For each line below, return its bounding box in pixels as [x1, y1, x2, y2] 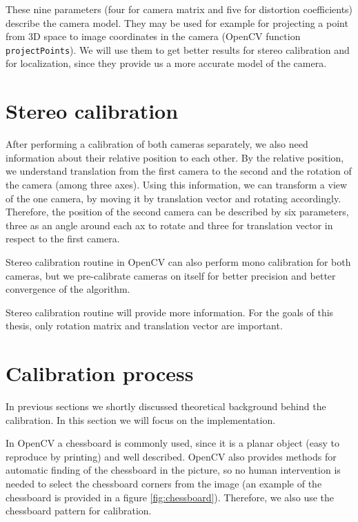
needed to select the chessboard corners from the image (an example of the [6, 476, 322, 490]
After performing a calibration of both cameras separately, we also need [6, 137, 308, 151]
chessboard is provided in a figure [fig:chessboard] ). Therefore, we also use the [6, 490, 335, 504]
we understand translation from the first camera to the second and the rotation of [6, 164, 352, 178]
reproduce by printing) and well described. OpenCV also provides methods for [6, 449, 337, 463]
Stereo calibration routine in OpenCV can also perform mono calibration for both [6, 254, 351, 269]
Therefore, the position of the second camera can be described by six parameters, [6, 204, 349, 219]
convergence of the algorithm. [6, 282, 130, 296]
